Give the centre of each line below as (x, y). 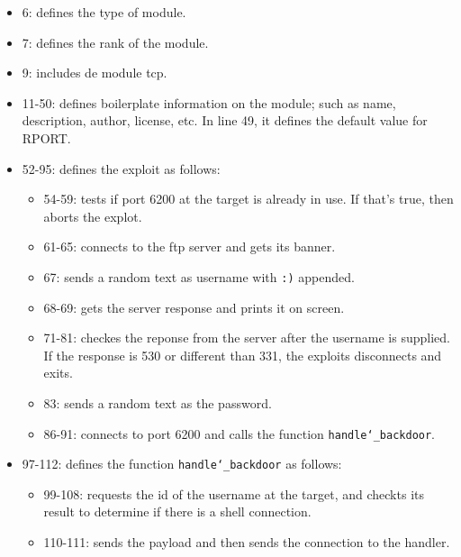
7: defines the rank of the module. (115, 42)
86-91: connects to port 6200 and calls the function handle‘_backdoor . (240, 433)
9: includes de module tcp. (95, 73)
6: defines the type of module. (104, 12)
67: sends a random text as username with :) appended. (199, 276)
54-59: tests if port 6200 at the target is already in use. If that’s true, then (249, 199)
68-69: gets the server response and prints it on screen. (194, 307)
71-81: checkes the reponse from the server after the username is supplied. (247, 338)
